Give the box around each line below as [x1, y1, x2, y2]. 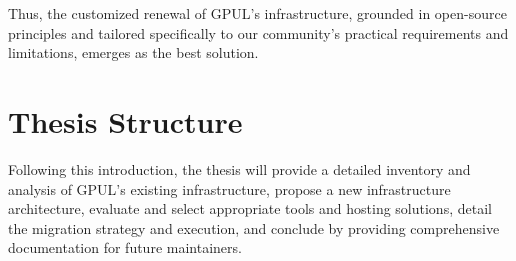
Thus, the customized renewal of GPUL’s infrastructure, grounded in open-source [8, 3, 507, 23]
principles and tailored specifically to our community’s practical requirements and [8, 22, 509, 43]
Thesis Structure [8, 100, 243, 141]
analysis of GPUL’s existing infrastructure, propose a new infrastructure [8, 178, 451, 199]
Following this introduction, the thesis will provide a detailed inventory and [8, 158, 471, 179]
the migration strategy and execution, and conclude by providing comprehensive [8, 217, 500, 238]
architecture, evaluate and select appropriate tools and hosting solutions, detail [8, 198, 492, 219]
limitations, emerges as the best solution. [8, 42, 259, 63]
